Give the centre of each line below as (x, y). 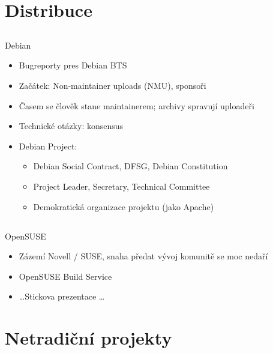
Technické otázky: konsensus (71, 126)
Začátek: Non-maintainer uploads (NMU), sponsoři (112, 85)
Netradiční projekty (88, 338)
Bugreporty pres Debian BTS (73, 65)
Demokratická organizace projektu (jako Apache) (124, 206)
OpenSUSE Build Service (65, 276)
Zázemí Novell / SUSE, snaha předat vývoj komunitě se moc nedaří (143, 256)
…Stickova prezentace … (62, 296)
